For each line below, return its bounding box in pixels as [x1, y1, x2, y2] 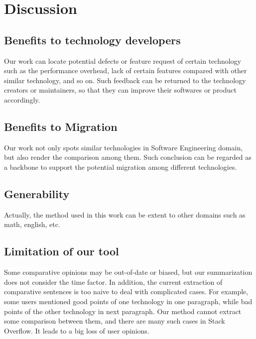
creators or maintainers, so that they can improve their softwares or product [4, 85, 237, 95]
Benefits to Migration [4, 118, 118, 134]
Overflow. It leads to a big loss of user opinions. [4, 325, 149, 336]
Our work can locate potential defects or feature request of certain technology [4, 55, 241, 66]
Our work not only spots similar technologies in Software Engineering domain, [4, 142, 243, 152]
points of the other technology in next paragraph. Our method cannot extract [4, 306, 242, 316]
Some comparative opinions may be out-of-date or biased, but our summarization [4, 267, 253, 277]
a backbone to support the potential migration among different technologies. [4, 161, 237, 172]
